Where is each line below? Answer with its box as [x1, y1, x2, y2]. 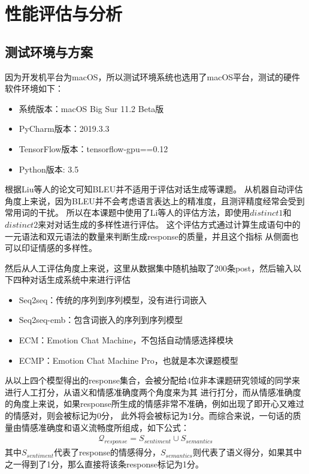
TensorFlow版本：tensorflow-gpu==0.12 [19, 142, 168, 155]
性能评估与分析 [5, 1, 123, 26]
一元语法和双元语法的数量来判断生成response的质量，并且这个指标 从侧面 [5, 230, 290, 242]
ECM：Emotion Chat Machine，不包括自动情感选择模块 [19, 334, 234, 346]
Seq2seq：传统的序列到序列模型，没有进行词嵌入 [19, 293, 207, 306]
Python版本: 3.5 [19, 162, 79, 175]
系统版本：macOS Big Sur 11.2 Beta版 [19, 102, 164, 114]
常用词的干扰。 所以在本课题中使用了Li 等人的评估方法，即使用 [5, 206, 250, 219]
